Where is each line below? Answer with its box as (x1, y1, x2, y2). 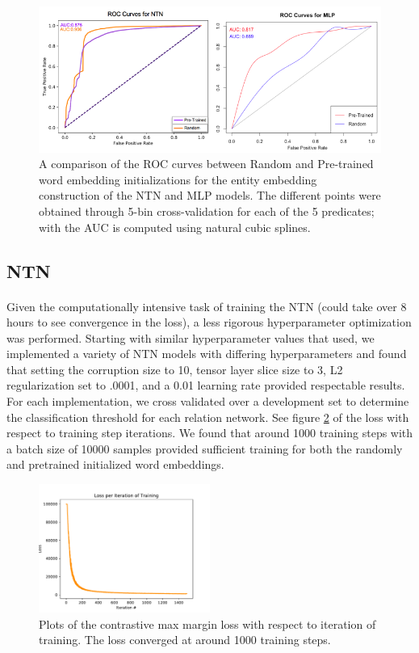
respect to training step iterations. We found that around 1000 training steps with (6, 424, 413, 441)
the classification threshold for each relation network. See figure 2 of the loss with (6, 408, 409, 425)
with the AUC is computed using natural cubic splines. (39, 218, 311, 235)
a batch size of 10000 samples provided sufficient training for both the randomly (6, 440, 403, 457)
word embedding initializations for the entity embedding (39, 171, 317, 187)
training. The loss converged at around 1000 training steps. (39, 631, 331, 648)
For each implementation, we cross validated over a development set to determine (6, 393, 409, 410)
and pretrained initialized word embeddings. (6, 456, 224, 473)
